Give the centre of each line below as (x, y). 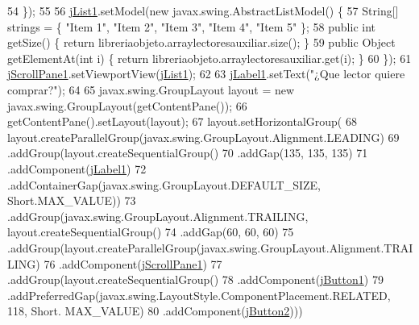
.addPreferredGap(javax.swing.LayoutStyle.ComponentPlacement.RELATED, (199, 295)
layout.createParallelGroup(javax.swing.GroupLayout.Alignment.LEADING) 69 (203, 137)
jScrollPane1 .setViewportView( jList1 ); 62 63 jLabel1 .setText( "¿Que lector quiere (206, 74)
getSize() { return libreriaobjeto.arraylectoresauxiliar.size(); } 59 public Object (201, 42)
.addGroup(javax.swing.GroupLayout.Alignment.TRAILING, (158, 216)
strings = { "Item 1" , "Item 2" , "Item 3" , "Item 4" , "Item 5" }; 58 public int (192, 26)
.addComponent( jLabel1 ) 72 (77, 168)
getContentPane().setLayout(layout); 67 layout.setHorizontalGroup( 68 (182, 121)
